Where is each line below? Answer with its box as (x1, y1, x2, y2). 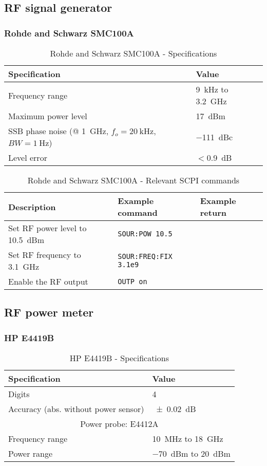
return (200, 207, 226, 218)
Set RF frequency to (8, 249, 81, 260)
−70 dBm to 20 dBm (152, 448, 231, 459)
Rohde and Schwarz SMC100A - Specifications (50, 47, 217, 59)
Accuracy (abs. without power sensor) (8, 403, 144, 415)
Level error (8, 152, 47, 163)
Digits (8, 388, 30, 400)
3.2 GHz (196, 95, 227, 107)
